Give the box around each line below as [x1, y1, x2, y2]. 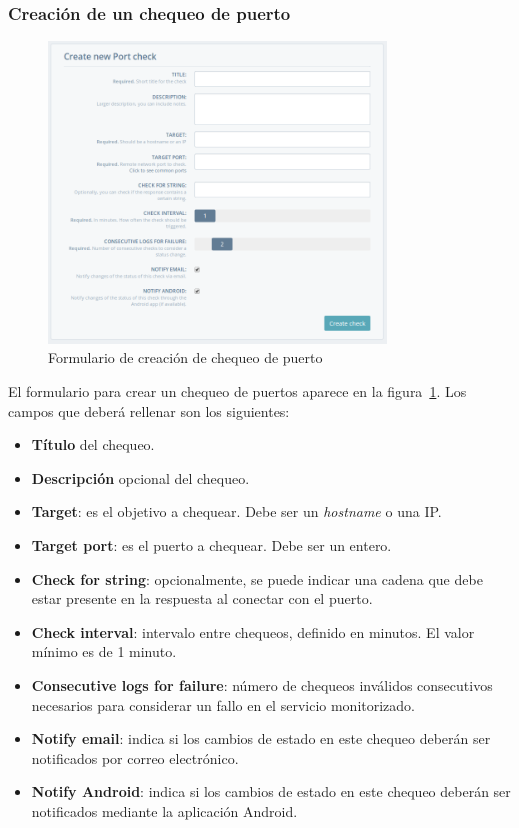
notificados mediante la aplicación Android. [31, 800, 298, 821]
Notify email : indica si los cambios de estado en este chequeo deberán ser [31, 728, 491, 749]
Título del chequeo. [31, 434, 155, 455]
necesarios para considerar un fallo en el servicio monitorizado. [31, 694, 416, 715]
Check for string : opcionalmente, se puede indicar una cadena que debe [31, 568, 483, 589]
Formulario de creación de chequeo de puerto [48, 347, 323, 368]
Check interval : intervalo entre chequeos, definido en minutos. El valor [31, 621, 475, 642]
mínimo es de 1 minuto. [31, 641, 177, 662]
